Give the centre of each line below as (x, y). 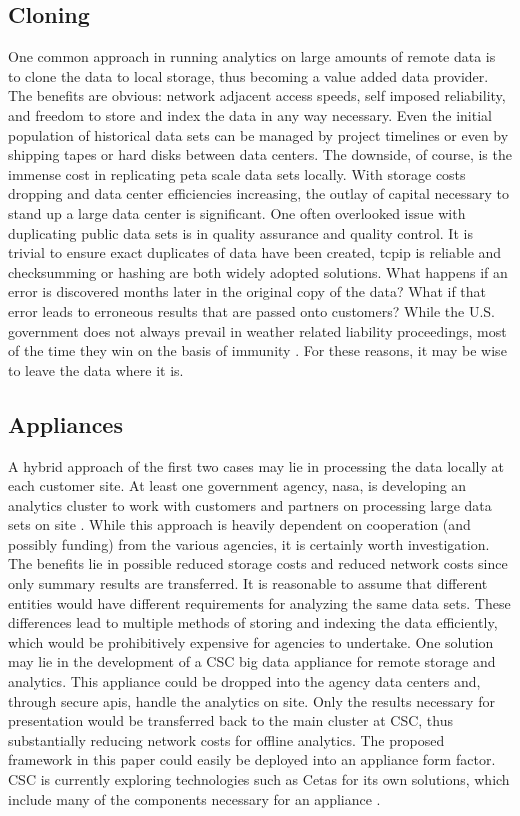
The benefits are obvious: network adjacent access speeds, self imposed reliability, (257, 95)
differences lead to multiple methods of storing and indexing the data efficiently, (253, 622)
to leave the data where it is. (96, 369)
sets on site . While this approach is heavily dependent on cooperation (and (239, 524)
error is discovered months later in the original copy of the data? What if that (247, 291)
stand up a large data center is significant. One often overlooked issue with (237, 212)
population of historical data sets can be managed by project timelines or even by (258, 134)
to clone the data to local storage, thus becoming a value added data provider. (248, 75)
